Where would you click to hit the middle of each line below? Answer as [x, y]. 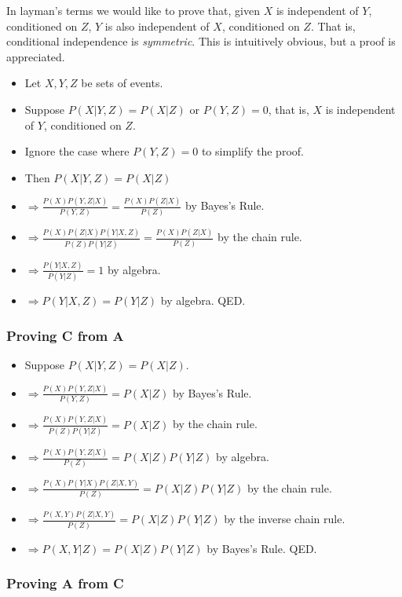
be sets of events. [122, 83]
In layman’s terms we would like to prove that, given [133, 10]
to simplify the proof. [252, 151]
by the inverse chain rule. [285, 519]
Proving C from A [65, 335]
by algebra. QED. [203, 300]
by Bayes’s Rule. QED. [262, 548]
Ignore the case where [77, 151]
